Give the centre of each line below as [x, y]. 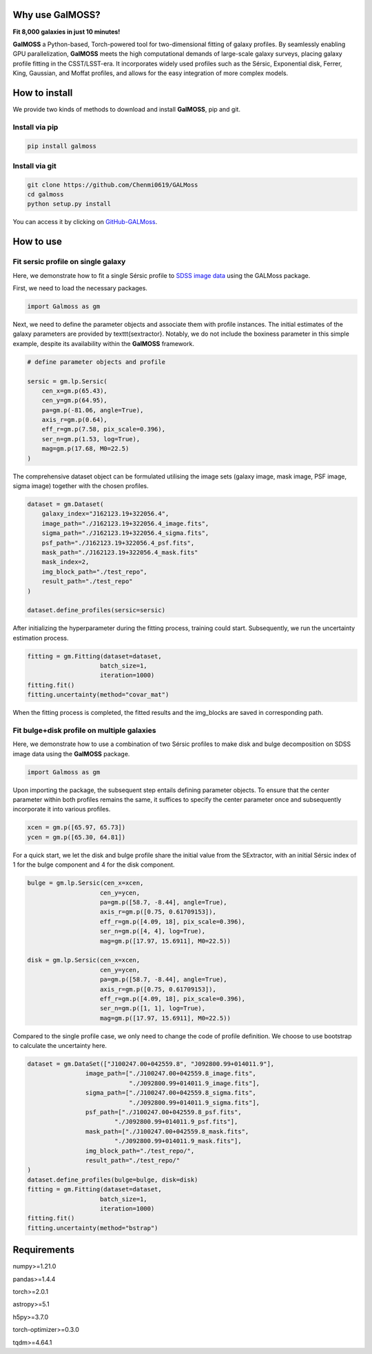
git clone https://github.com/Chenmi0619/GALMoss [113, 185]
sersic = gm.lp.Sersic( [68, 381]
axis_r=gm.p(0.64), [75, 420]
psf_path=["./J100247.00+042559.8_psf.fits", [163, 1112]
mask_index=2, [65, 562]
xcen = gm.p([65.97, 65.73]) [76, 828]
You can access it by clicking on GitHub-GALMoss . [85, 222]
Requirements [44, 1250]
